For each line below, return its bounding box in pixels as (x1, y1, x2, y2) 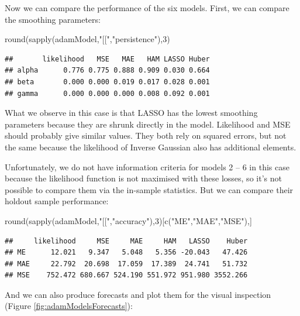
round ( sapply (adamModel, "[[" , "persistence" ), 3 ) (5, 33, 170, 45)
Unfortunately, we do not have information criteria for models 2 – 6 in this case (5, 160, 289, 173)
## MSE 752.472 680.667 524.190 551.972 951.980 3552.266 (5, 271, 248, 280)
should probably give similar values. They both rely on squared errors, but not (5, 129, 287, 142)
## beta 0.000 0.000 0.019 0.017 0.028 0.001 (5, 77, 210, 86)
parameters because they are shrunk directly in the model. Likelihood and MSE (5, 118, 291, 130)
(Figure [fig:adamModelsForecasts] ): (5, 300, 133, 312)
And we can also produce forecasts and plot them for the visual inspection (5, 288, 271, 300)
